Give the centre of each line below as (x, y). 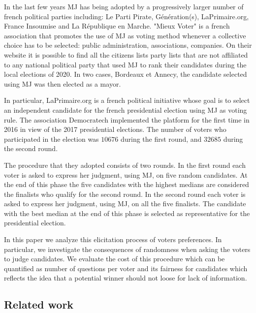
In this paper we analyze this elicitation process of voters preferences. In (113, 239)
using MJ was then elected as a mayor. (63, 83)
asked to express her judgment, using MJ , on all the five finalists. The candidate (125, 203)
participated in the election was (51, 139)
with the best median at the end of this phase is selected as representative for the (127, 213)
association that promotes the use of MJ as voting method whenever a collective (125, 35)
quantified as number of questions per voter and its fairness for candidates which (126, 268)
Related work (39, 304)
